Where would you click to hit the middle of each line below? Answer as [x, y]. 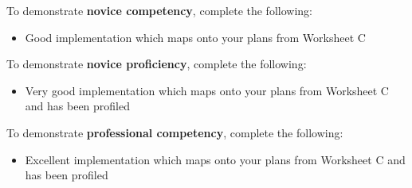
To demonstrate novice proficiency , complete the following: [157, 64]
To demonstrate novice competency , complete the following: [159, 10]
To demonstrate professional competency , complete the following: [175, 132]
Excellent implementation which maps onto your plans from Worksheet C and [215, 159]
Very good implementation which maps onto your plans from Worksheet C [207, 90]
